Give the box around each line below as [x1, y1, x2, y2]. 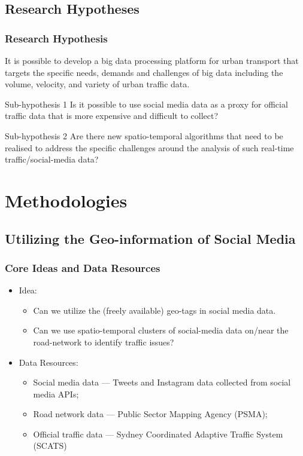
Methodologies [5, 188, 128, 212]
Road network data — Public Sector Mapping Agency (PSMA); [33, 408, 268, 420]
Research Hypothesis [5, 30, 108, 45]
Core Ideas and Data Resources [5, 260, 160, 275]
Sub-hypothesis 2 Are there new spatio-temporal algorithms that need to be [5, 129, 283, 142]
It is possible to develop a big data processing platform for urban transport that [5, 54, 299, 66]
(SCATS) [33, 439, 67, 452]
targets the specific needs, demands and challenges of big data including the [5, 66, 283, 78]
